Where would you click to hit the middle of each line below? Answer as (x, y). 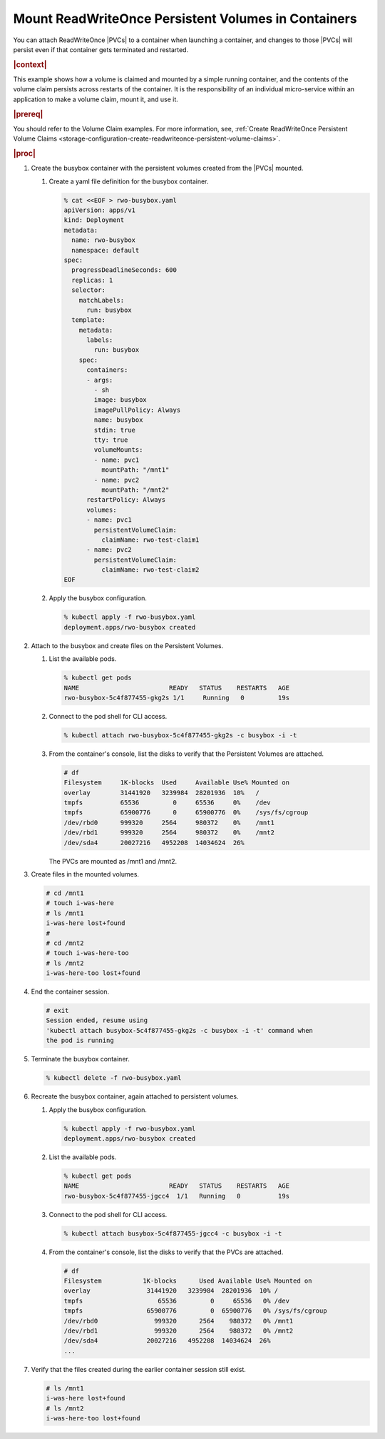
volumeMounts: (118, 450)
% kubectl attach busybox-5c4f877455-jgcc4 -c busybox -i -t (173, 1233)
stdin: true (114, 430)
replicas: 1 (92, 280)
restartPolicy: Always (126, 500)
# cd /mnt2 (65, 943)
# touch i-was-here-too (88, 953)
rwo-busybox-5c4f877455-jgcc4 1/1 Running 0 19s (177, 1196)
